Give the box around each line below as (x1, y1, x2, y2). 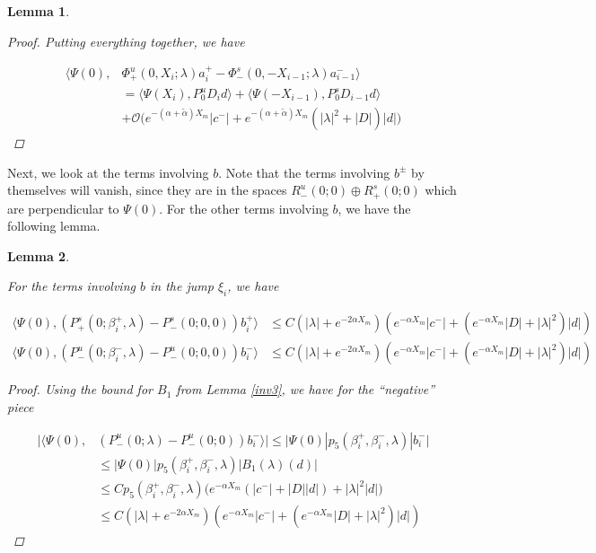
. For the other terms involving (159, 198, 329, 217)
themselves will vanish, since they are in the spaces (7, 180, 287, 199)
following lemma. (7, 216, 101, 235)
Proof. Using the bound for (7, 380, 153, 399)
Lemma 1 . (7, 2, 70, 20)
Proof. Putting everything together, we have (7, 31, 245, 50)
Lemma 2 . (7, 246, 70, 265)
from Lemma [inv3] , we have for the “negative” (176, 380, 435, 399)
